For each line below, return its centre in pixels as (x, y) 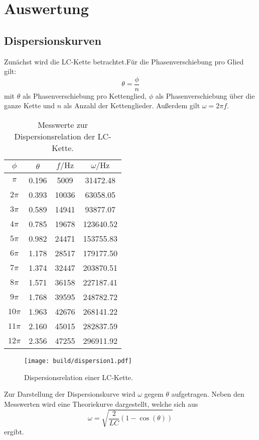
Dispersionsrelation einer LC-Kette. (79, 377)
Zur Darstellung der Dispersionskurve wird (70, 394)
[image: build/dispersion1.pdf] (78, 361)
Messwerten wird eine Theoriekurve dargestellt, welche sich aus (101, 404)
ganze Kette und (30, 105)
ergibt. (14, 431)
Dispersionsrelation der (55, 136)
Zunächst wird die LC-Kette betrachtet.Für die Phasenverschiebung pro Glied (124, 61)
